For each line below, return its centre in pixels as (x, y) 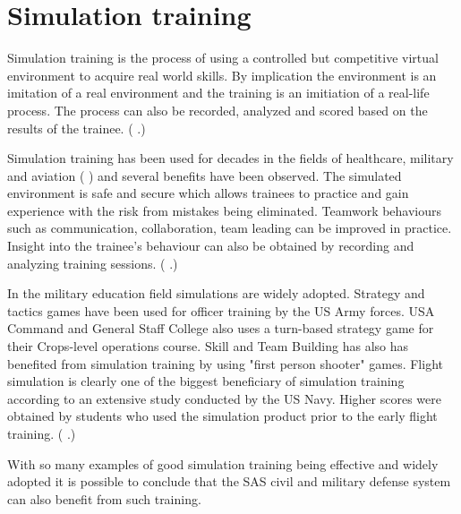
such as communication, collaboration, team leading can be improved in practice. (230, 228)
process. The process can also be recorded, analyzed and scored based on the (218, 110)
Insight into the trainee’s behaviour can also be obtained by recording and (211, 246)
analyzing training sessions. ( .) (93, 263)
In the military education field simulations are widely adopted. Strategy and (216, 293)
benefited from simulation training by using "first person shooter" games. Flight (225, 363)
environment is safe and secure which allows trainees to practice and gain (208, 193)
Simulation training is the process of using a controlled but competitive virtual (223, 58)
